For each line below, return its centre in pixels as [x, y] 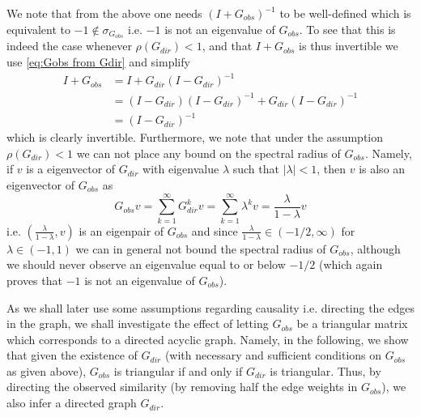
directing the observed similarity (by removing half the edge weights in [182, 387]
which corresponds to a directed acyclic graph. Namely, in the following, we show [208, 339]
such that [256, 169]
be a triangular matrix [352, 323]
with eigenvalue [181, 169]
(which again [351, 264]
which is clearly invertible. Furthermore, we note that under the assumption [195, 137]
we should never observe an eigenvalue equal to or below [146, 264]
